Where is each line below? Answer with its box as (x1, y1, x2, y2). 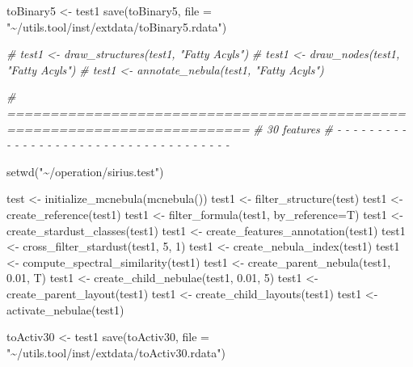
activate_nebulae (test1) (6, 301, 124, 318)
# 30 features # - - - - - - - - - (253, 120, 407, 137)
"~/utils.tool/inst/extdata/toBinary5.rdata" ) (6, 18, 227, 35)
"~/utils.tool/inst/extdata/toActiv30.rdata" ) (6, 344, 225, 361)
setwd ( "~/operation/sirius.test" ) (6, 162, 164, 179)
